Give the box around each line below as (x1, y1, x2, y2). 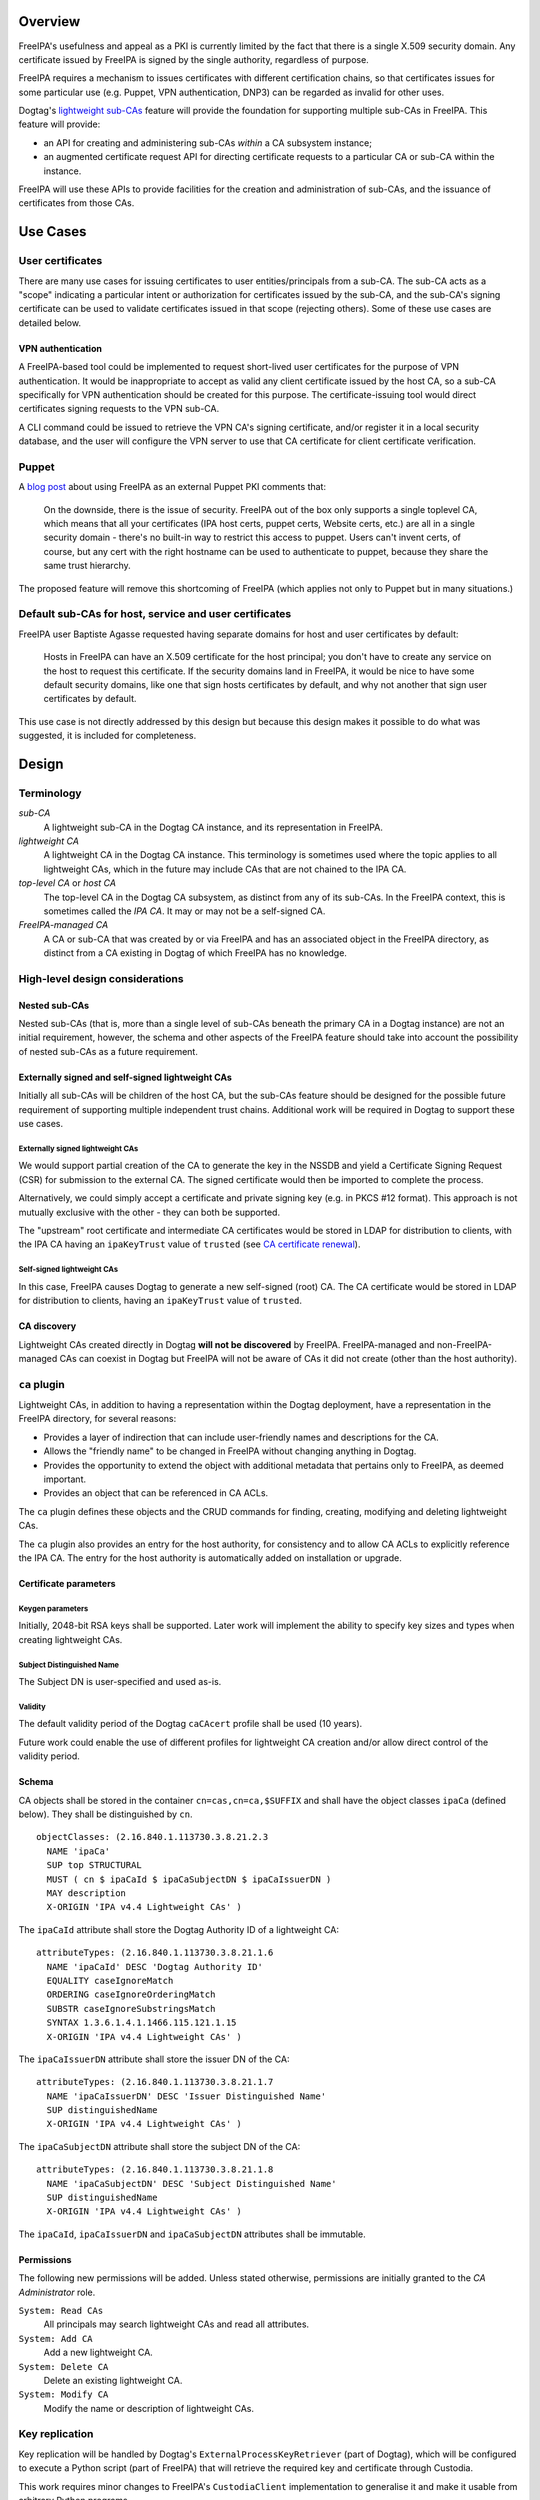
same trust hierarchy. (43, 560, 132, 572)
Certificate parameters (18, 1577, 116, 1589)
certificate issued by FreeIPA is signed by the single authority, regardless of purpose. (18, 53, 369, 65)
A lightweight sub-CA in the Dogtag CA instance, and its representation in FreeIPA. (43, 821, 384, 833)
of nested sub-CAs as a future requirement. (18, 1045, 199, 1057)
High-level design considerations (18, 971, 184, 985)
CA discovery (18, 1320, 77, 1332)
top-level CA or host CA (18, 877, 117, 889)
